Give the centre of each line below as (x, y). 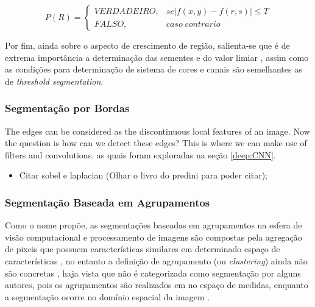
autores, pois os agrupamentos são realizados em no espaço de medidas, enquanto (157, 285)
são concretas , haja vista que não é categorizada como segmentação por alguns (153, 273)
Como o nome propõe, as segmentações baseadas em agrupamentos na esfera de (154, 225)
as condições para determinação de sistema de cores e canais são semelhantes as (154, 69)
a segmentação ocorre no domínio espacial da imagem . (108, 296)
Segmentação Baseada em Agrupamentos (108, 202)
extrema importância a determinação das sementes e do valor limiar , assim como (157, 57)
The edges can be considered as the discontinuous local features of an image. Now (157, 131)
